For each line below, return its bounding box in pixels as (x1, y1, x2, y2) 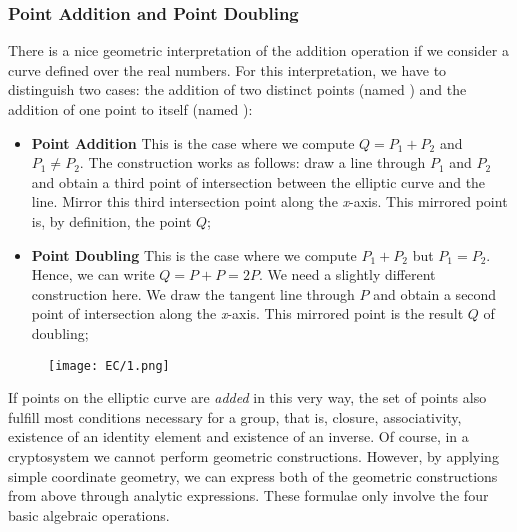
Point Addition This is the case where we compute (31, 132, 355, 153)
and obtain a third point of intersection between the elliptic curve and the (31, 171, 486, 192)
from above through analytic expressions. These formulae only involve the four (8, 485, 489, 506)
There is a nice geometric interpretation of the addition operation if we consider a (8, 40, 509, 61)
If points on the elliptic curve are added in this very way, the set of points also (8, 387, 487, 408)
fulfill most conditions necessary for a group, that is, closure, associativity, (8, 406, 462, 427)
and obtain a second (373, 283, 497, 304)
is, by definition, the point (31, 210, 192, 231)
